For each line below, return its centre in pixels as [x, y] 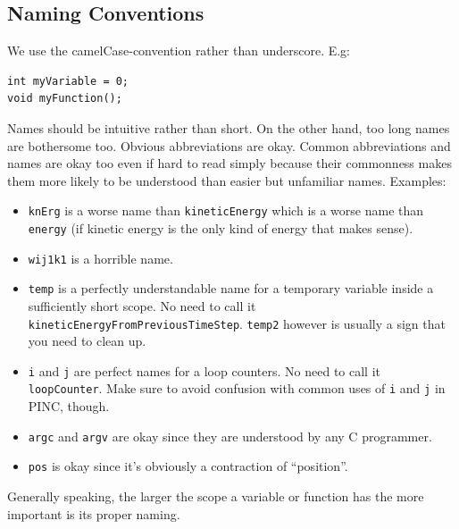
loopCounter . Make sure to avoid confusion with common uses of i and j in [237, 388]
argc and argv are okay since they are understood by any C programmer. [230, 436]
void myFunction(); [65, 99]
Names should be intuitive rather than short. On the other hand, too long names [229, 127]
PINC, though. [69, 406]
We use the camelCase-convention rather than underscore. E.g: [179, 50]
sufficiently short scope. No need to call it [142, 305]
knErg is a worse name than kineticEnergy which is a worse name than [226, 210]
